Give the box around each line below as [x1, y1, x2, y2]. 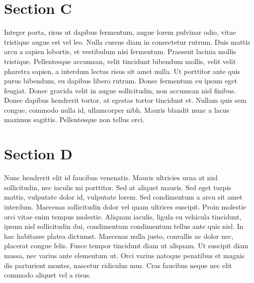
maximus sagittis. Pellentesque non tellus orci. [4, 114, 145, 125]
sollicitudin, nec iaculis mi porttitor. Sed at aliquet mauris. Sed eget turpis [4, 182, 232, 192]
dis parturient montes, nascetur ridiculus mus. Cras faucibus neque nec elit [4, 260, 232, 270]
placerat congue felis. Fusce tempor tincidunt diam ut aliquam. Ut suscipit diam [4, 240, 249, 251]
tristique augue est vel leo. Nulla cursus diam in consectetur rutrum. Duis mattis [4, 36, 251, 47]
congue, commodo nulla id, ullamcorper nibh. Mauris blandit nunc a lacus [4, 104, 230, 115]
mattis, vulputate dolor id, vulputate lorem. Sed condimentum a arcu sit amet [4, 192, 243, 202]
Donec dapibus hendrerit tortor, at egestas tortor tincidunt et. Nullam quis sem [4, 95, 247, 105]
